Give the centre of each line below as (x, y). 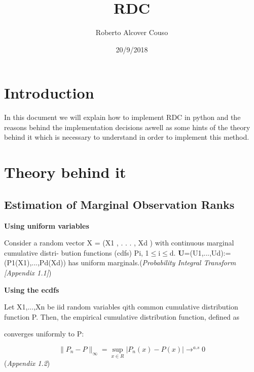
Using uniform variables (47, 225)
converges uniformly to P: (44, 334)
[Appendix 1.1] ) (28, 272)
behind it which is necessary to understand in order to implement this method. (127, 137)
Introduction (49, 93)
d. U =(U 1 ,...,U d (195, 252)
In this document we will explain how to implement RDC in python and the (122, 117)
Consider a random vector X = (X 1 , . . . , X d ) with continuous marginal (119, 243)
